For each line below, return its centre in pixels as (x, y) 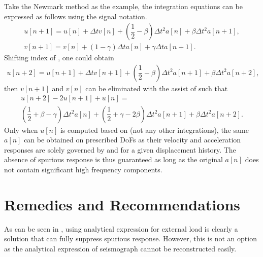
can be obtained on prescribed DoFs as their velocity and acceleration (133, 140)
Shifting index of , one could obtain (59, 58)
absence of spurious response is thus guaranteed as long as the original (113, 159)
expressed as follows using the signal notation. (76, 16)
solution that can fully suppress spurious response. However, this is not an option (130, 238)
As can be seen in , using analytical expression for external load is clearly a (121, 228)
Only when (21, 130)
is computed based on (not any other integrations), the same (154, 130)
